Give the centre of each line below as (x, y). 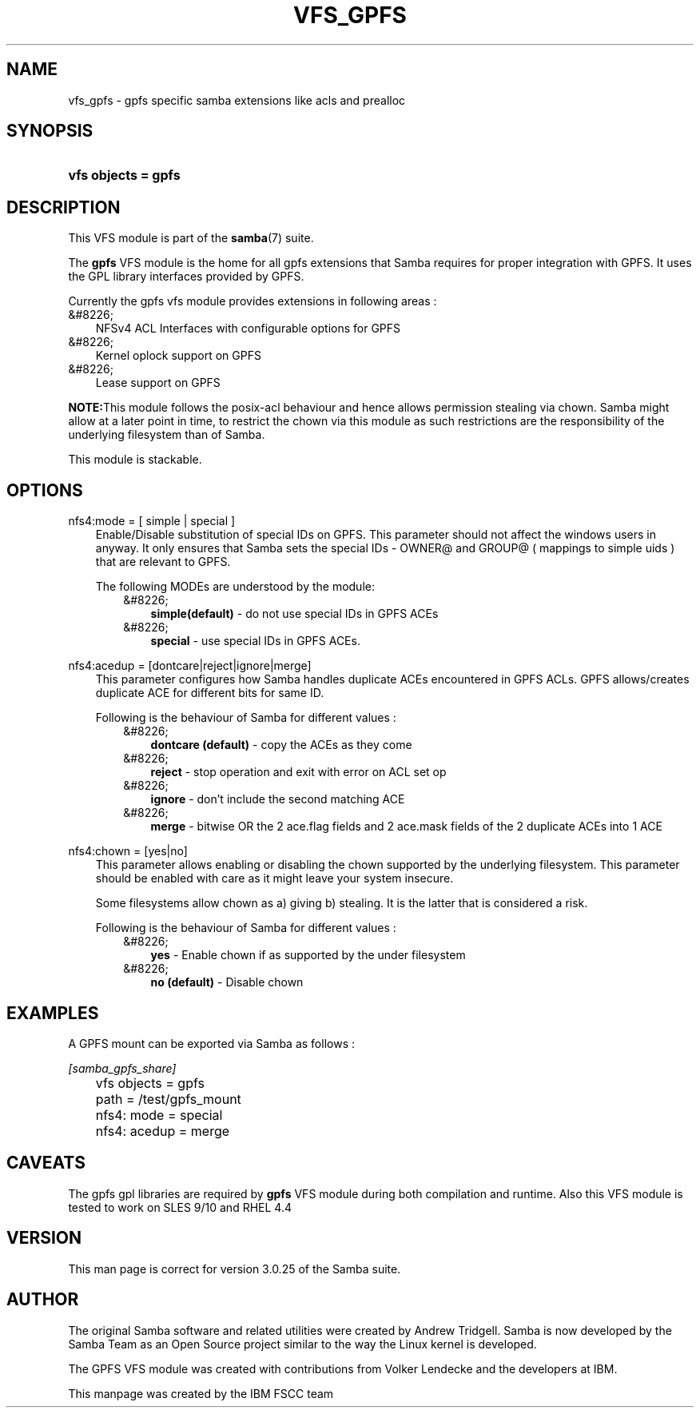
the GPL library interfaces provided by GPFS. (186, 277)
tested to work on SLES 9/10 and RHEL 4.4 (180, 1207)
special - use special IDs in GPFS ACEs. (255, 641)
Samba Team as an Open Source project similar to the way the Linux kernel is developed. (302, 1344)
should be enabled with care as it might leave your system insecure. (274, 878)
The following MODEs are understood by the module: (235, 587)
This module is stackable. (135, 460)
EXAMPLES (53, 1013)
